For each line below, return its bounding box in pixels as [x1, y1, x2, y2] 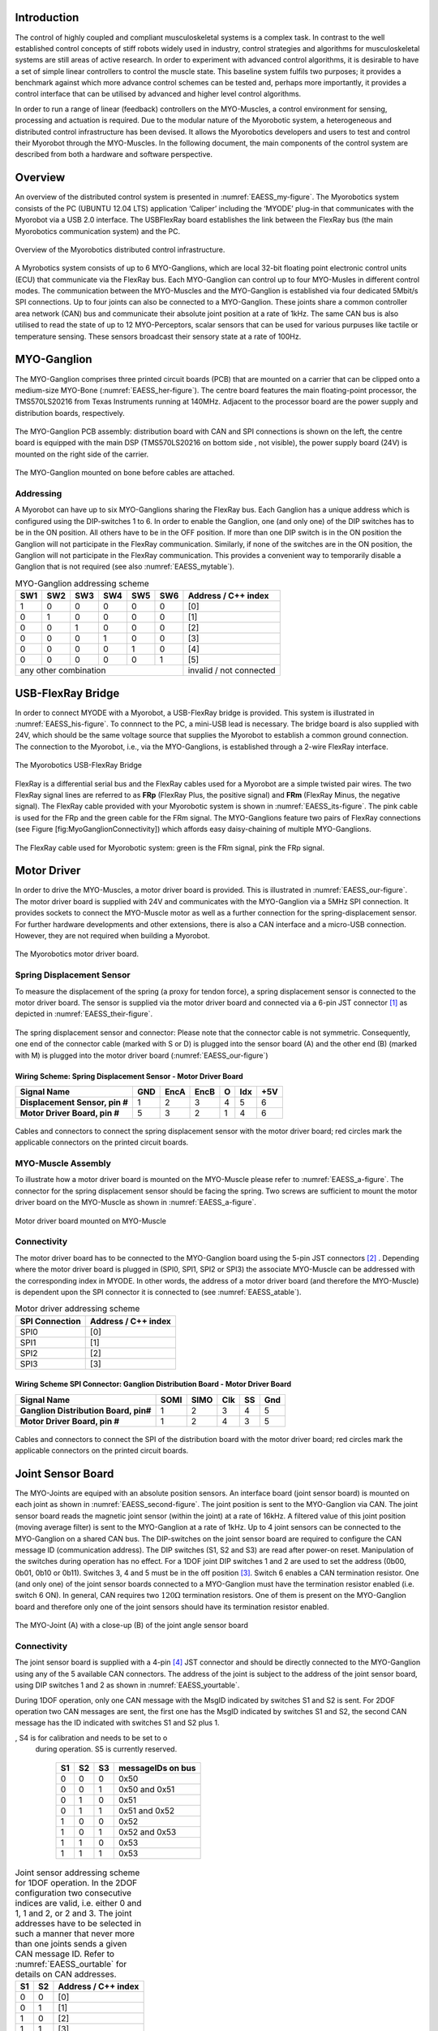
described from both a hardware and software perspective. [15, 149, 213, 159]
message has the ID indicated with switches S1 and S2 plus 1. [15, 1718, 220, 1728]
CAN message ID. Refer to [15, 1948, 115, 1960]
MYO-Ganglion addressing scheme [15, 578, 149, 589]
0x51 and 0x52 [118, 1804, 175, 1816]
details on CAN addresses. [15, 1968, 117, 1980]
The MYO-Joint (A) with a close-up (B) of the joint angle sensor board [15, 1621, 249, 1630]
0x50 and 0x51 [118, 1783, 175, 1795]
